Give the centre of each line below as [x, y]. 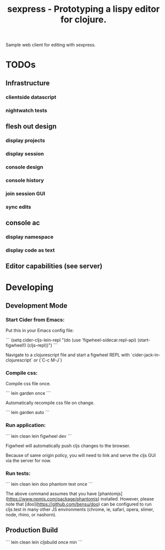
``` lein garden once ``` [28, 393]
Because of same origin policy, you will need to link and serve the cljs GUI [81, 455]
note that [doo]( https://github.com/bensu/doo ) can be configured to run [79, 504]
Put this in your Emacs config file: [40, 330]
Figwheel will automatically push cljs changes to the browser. [68, 446]
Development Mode [37, 305]
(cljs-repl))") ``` [42, 345]
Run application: [26, 425]
